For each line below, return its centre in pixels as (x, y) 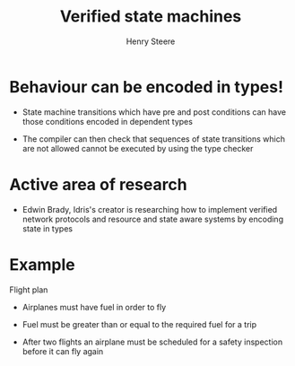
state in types (48, 228)
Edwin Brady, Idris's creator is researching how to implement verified (150, 209)
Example (42, 264)
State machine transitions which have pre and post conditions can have (154, 112)
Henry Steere (151, 41)
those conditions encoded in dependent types (107, 121)
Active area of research (98, 184)
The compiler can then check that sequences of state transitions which (153, 139)
